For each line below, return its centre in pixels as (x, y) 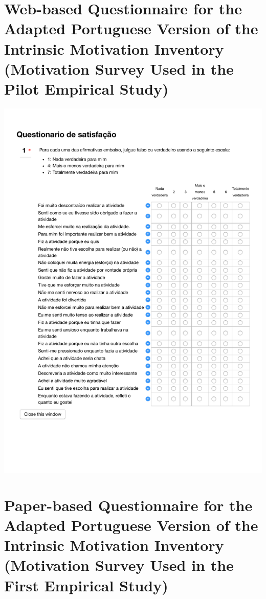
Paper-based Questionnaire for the (128, 505)
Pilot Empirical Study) (86, 88)
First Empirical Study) (86, 585)
